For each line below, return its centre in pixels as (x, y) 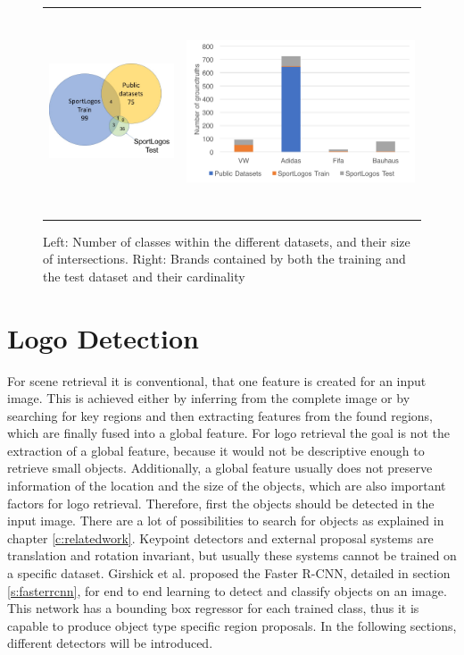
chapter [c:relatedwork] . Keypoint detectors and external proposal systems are (220, 537)
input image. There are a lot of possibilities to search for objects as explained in (226, 521)
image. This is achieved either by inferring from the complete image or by (209, 398)
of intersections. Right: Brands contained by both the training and (224, 259)
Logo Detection (103, 337)
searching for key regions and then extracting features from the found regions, (220, 415)
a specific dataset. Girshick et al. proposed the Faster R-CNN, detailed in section (229, 573)
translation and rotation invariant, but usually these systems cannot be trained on (232, 555)
